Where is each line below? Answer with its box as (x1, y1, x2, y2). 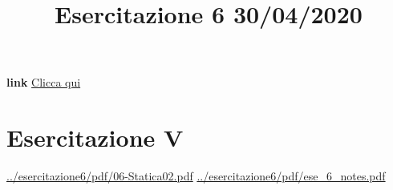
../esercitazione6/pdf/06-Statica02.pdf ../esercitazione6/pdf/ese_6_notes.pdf (6, 168, 386, 184)
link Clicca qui (6, 74, 81, 91)
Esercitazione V (6, 121, 184, 154)
